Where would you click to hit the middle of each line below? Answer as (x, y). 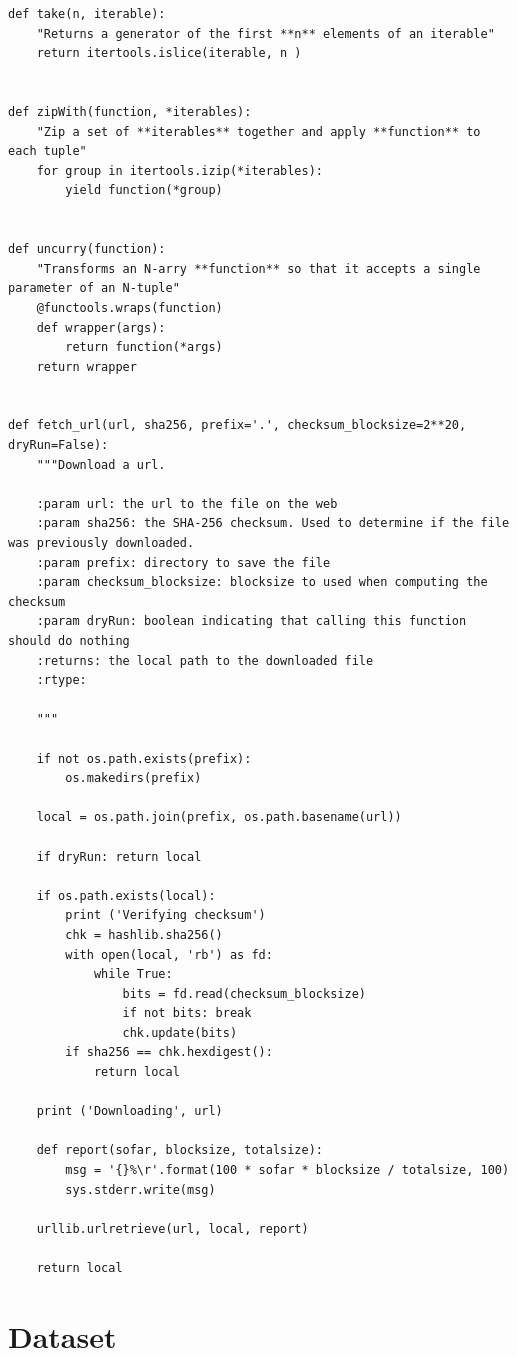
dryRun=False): (58, 445)
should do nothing (69, 641)
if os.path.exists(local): (126, 895)
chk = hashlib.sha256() (144, 934)
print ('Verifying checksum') (165, 915)
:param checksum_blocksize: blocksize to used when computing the (262, 582)
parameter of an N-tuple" (94, 288)
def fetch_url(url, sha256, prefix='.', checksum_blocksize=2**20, (237, 425)
